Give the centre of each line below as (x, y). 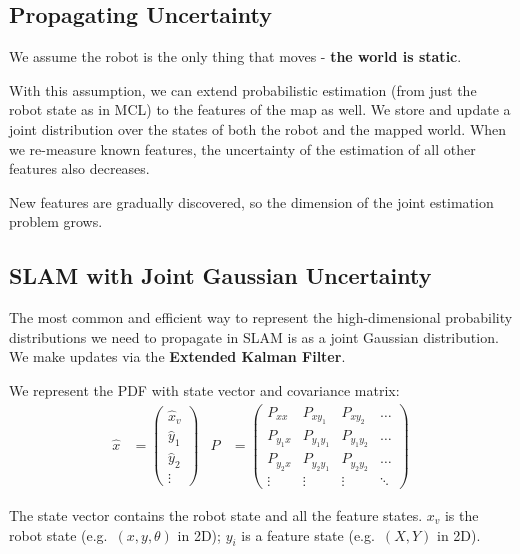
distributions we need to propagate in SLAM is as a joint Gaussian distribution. (254, 336)
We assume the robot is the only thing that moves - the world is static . (235, 56)
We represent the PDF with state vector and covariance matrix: (204, 389)
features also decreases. (79, 168)
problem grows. (56, 221)
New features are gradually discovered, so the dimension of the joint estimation (251, 201)
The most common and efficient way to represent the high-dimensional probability (261, 317)
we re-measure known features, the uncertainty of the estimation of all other (242, 148)
